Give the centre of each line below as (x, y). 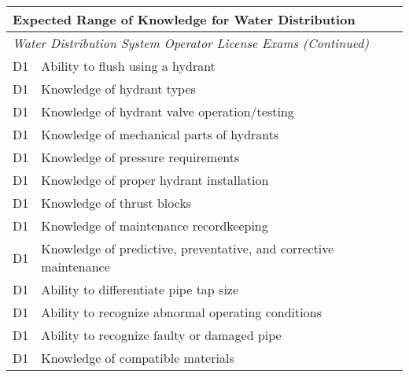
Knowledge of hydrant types (118, 89)
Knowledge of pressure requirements (140, 157)
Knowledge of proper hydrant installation (155, 180)
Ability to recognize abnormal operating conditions (181, 312)
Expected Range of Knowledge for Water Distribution (184, 19)
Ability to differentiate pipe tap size (140, 289)
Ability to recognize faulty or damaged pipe (161, 335)
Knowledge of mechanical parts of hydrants (160, 134)
